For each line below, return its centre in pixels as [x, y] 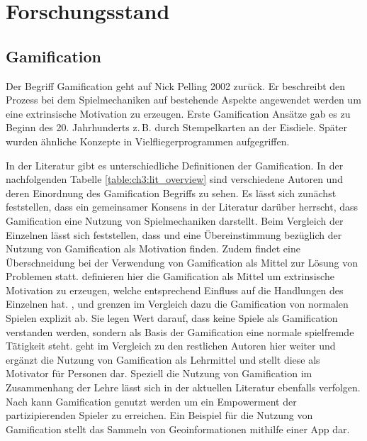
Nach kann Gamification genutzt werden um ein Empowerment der [151, 401]
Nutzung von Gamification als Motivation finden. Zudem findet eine [153, 249]
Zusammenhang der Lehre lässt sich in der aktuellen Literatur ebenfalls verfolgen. [183, 387]
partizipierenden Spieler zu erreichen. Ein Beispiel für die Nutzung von [159, 415]
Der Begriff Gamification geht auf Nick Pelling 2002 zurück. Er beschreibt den [176, 85]
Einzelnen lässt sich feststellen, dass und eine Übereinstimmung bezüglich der [174, 234]
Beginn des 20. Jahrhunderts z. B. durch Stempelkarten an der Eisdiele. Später [176, 127]
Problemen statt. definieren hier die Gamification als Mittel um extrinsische [170, 276]
